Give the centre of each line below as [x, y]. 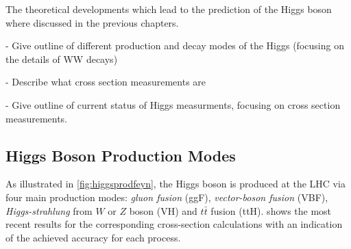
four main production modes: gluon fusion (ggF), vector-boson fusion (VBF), [167, 197]
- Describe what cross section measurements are [106, 82]
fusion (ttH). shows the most [271, 210]
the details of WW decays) [62, 58]
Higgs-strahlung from [49, 210]
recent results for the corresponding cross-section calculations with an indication [174, 224]
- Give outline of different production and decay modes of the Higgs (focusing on [175, 45]
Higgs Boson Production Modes [121, 155]
